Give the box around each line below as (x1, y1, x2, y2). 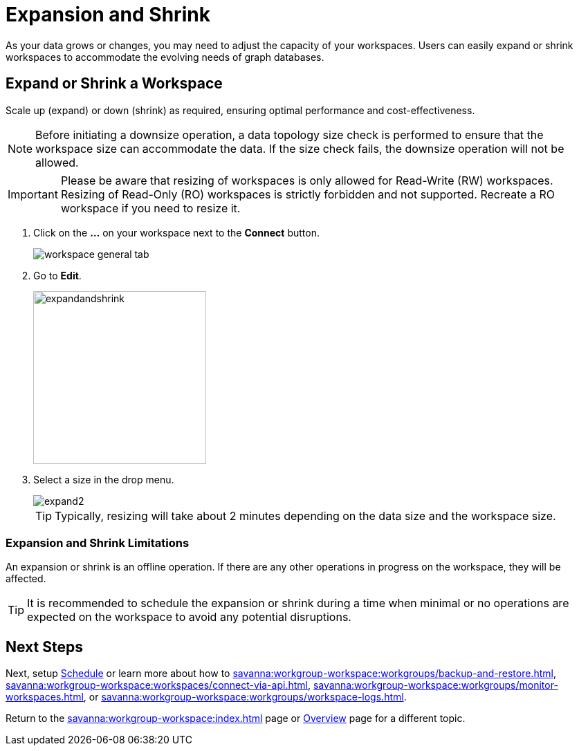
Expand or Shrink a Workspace (6, 75, 223, 93)
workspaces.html (6, 691, 84, 703)
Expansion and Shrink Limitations (6, 535, 190, 550)
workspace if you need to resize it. (60, 201, 241, 215)
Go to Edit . (33, 269, 82, 281)
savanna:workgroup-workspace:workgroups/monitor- (313, 679, 558, 692)
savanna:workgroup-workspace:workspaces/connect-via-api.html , (6, 679, 311, 692)
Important (8, 187, 58, 201)
